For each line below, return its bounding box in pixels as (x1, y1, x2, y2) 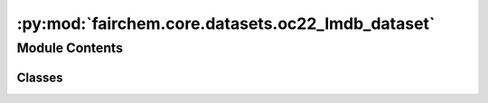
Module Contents (16, 40, 124, 56)
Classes (16, 70, 63, 85)
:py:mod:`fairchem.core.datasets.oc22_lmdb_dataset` (16, 14, 436, 33)
